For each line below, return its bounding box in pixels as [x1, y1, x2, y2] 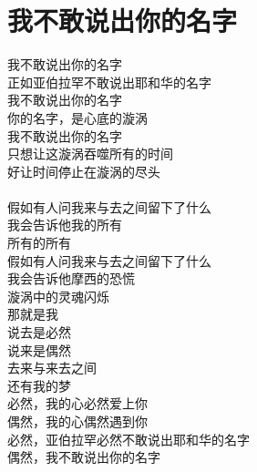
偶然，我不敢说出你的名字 [7, 447, 160, 467]
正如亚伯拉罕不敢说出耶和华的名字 [7, 72, 211, 91]
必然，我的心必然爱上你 [7, 394, 148, 413]
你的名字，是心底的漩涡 [7, 108, 148, 127]
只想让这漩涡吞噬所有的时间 [7, 144, 173, 163]
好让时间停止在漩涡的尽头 [7, 161, 160, 180]
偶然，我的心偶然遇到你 [7, 412, 148, 430]
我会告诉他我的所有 [7, 215, 122, 234]
